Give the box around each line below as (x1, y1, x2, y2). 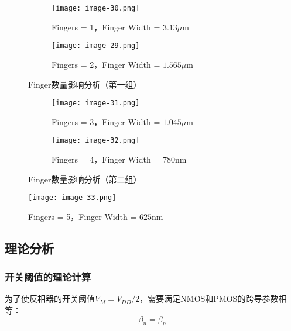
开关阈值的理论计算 (5, 270, 91, 284)
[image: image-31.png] (52, 99, 140, 108)
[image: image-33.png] (28, 194, 117, 202)
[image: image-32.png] (52, 136, 140, 145)
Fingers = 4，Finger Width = (52, 153, 160, 165)
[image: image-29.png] (52, 42, 140, 50)
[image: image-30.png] (52, 4, 140, 12)
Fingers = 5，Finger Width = (28, 210, 137, 222)
